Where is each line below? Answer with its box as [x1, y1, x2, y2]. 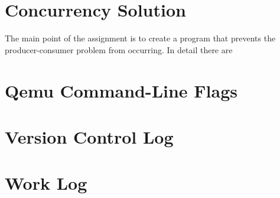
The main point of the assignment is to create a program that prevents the [5, 32, 276, 44]
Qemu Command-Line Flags [5, 78, 238, 102]
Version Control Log [5, 124, 174, 148]
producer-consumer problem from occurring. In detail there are [5, 43, 233, 56]
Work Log [5, 171, 87, 195]
